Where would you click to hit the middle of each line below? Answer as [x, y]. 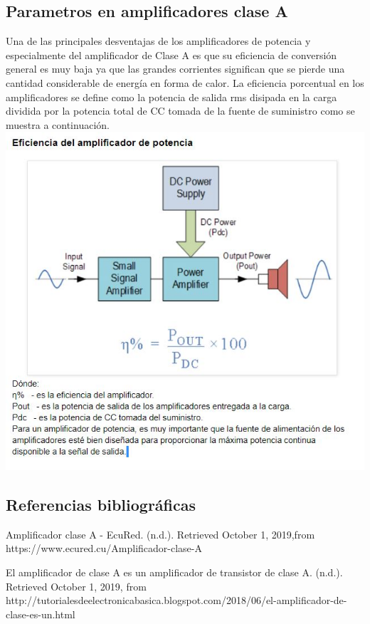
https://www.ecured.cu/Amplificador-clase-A [104, 548]
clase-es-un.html [41, 614]
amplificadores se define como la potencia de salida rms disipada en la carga [171, 97]
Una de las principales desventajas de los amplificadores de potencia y [158, 41]
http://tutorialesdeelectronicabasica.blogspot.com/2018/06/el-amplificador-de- [176, 600]
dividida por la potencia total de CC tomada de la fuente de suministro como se [180, 111]
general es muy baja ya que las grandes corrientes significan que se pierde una [175, 69]
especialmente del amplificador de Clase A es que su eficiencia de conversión [171, 54]
